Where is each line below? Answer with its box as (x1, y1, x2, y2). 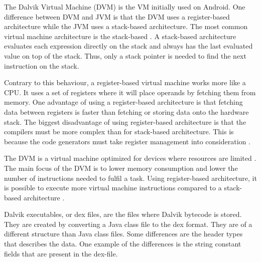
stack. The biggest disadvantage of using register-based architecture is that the (4, 116, 246, 127)
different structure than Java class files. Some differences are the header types (4, 228, 243, 239)
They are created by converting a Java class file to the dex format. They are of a (4, 218, 252, 229)
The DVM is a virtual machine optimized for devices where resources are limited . (4, 153, 256, 163)
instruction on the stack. (4, 60, 79, 71)
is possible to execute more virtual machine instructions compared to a (4, 182, 222, 193)
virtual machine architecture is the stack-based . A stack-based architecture (4, 31, 236, 41)
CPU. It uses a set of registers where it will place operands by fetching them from (4, 87, 256, 97)
